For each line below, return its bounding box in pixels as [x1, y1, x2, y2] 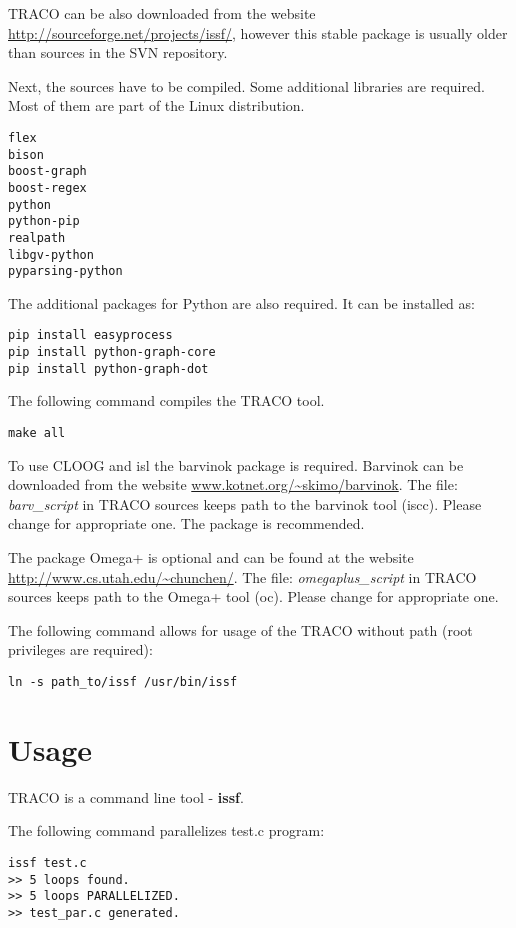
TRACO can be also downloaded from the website [8, 3, 316, 23]
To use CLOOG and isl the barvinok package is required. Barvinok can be [8, 454, 464, 475]
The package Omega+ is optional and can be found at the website [8, 547, 414, 568]
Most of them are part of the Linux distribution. [8, 95, 305, 116]
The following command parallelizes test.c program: [8, 820, 325, 841]
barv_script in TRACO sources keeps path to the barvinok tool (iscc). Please [8, 493, 482, 514]
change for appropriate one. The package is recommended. [8, 513, 365, 534]
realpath [8, 230, 66, 245]
